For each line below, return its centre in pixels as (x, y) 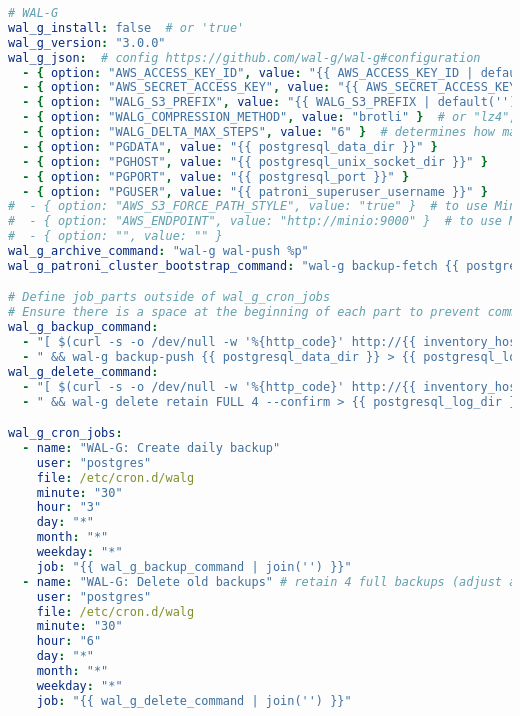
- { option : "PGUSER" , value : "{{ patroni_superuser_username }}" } (255, 191)
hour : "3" (69, 507)
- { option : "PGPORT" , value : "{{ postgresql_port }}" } (216, 176)
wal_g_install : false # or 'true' (126, 27)
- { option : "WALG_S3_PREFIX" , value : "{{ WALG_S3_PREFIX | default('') (269, 102)
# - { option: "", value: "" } (115, 236)
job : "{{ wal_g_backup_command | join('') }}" (194, 566)
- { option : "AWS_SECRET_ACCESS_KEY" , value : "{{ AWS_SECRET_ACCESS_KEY (269, 87)
